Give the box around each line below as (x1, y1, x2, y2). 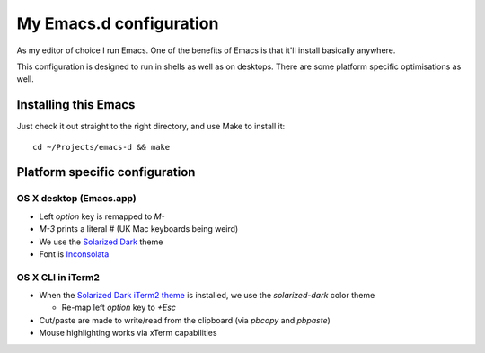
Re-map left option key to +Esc (61, 302, 177, 313)
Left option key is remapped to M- (39, 211, 165, 222)
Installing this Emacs (16, 97, 136, 112)
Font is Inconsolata (39, 248, 110, 260)
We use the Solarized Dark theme (39, 236, 163, 247)
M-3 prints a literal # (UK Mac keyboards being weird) (39, 224, 239, 234)
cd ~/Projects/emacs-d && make (32, 142, 171, 152)
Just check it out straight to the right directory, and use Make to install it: (16, 121, 286, 132)
